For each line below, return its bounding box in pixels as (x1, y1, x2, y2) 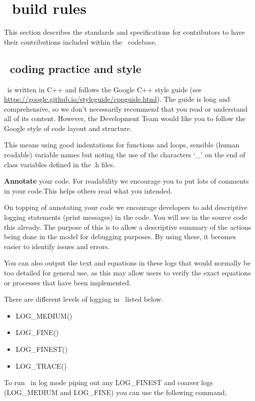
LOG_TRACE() (15, 360, 67, 371)
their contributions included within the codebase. (4, 36, 157, 47)
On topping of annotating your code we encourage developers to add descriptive (4, 202, 248, 212)
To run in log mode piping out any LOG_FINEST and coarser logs (4, 377, 213, 388)
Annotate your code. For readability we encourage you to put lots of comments (4, 176, 249, 186)
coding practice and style (10, 61, 142, 76)
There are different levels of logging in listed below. (4, 294, 164, 304)
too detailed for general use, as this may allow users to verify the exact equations (4, 267, 251, 278)
